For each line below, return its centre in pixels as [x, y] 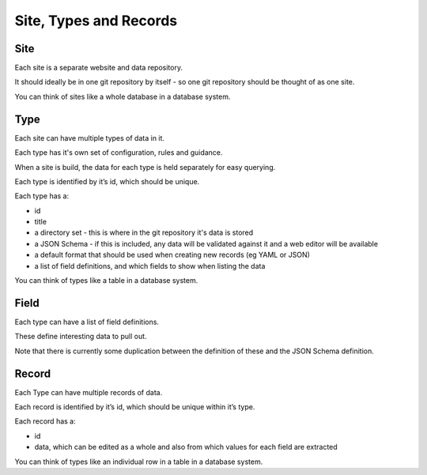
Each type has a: [42, 196]
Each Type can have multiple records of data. [89, 392]
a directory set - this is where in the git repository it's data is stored [144, 232]
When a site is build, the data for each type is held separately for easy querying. [145, 167]
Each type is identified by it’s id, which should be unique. [107, 181]
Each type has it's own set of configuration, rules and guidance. [119, 153]
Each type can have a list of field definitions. [87, 322]
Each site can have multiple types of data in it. [90, 138]
